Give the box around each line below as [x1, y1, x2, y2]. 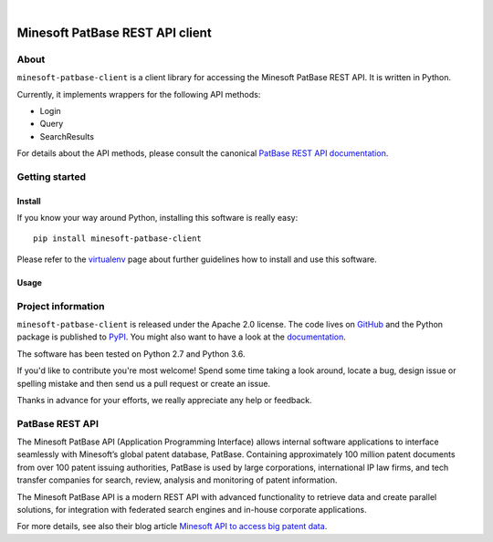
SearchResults [39, 130, 95, 141]
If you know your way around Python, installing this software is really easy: [16, 213, 299, 224]
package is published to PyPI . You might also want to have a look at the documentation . [16, 331, 347, 342]
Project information [16, 299, 105, 312]
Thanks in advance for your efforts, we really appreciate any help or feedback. [16, 394, 312, 405]
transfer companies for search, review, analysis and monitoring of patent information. [16, 474, 338, 485]
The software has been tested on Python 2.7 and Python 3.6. [16, 348, 246, 360]
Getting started [16, 170, 87, 182]
